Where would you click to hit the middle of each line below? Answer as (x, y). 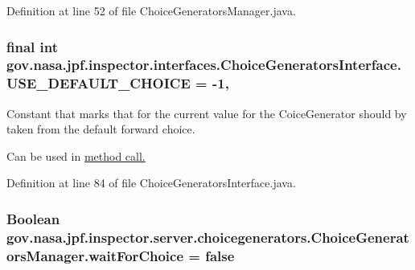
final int (32, 46)
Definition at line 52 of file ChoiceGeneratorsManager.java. (151, 10)
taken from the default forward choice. (101, 129)
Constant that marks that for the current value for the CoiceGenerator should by (207, 113)
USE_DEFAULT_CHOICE (99, 83)
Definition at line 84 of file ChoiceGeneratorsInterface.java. (151, 183)
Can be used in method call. (76, 155)
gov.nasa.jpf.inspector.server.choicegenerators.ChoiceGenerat (208, 237)
